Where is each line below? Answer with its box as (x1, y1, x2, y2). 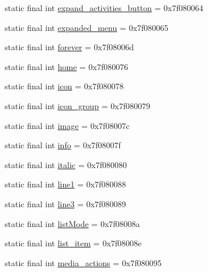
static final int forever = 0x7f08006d (5, 41, 134, 53)
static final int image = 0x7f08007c (5, 119, 130, 131)
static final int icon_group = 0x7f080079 (5, 99, 151, 111)
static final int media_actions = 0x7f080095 (5, 256, 162, 268)
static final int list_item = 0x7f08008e (5, 237, 142, 249)
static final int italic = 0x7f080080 (5, 158, 127, 170)
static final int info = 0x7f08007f (5, 139, 121, 151)
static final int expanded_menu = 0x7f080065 (5, 21, 169, 33)
